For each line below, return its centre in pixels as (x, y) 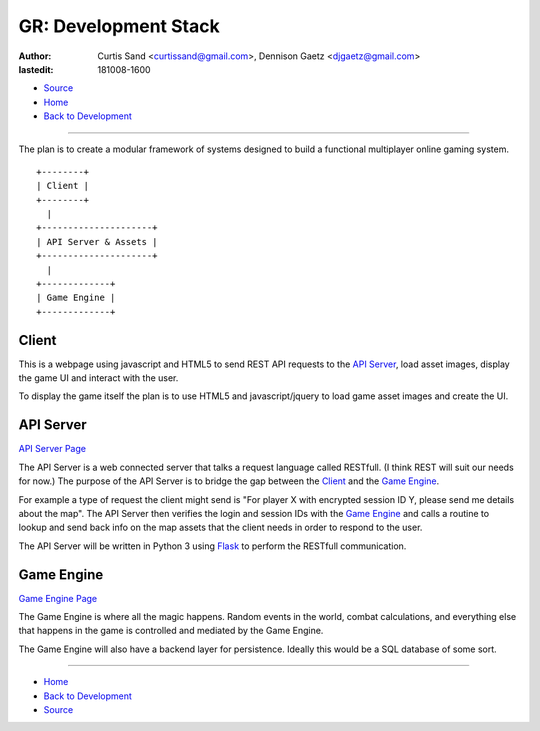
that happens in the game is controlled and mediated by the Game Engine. (171, 631)
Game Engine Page (58, 598)
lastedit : (36, 69)
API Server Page (52, 449)
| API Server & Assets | (97, 241)
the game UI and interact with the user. (98, 378)
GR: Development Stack (119, 26)
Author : (35, 56)
